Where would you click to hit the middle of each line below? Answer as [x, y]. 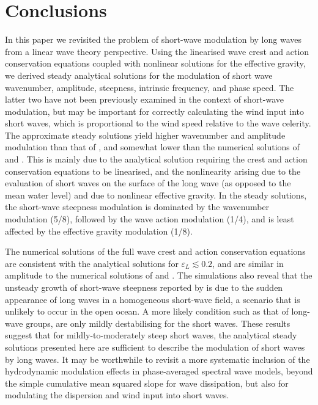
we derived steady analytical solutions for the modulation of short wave [139, 75]
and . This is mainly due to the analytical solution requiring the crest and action [156, 159]
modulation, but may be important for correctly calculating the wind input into [155, 111]
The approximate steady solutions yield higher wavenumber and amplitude [145, 135]
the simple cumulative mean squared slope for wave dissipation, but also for [147, 383]
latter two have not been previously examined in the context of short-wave [145, 99]
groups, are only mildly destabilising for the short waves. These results [158, 323]
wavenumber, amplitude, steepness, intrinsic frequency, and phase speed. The [150, 87]
